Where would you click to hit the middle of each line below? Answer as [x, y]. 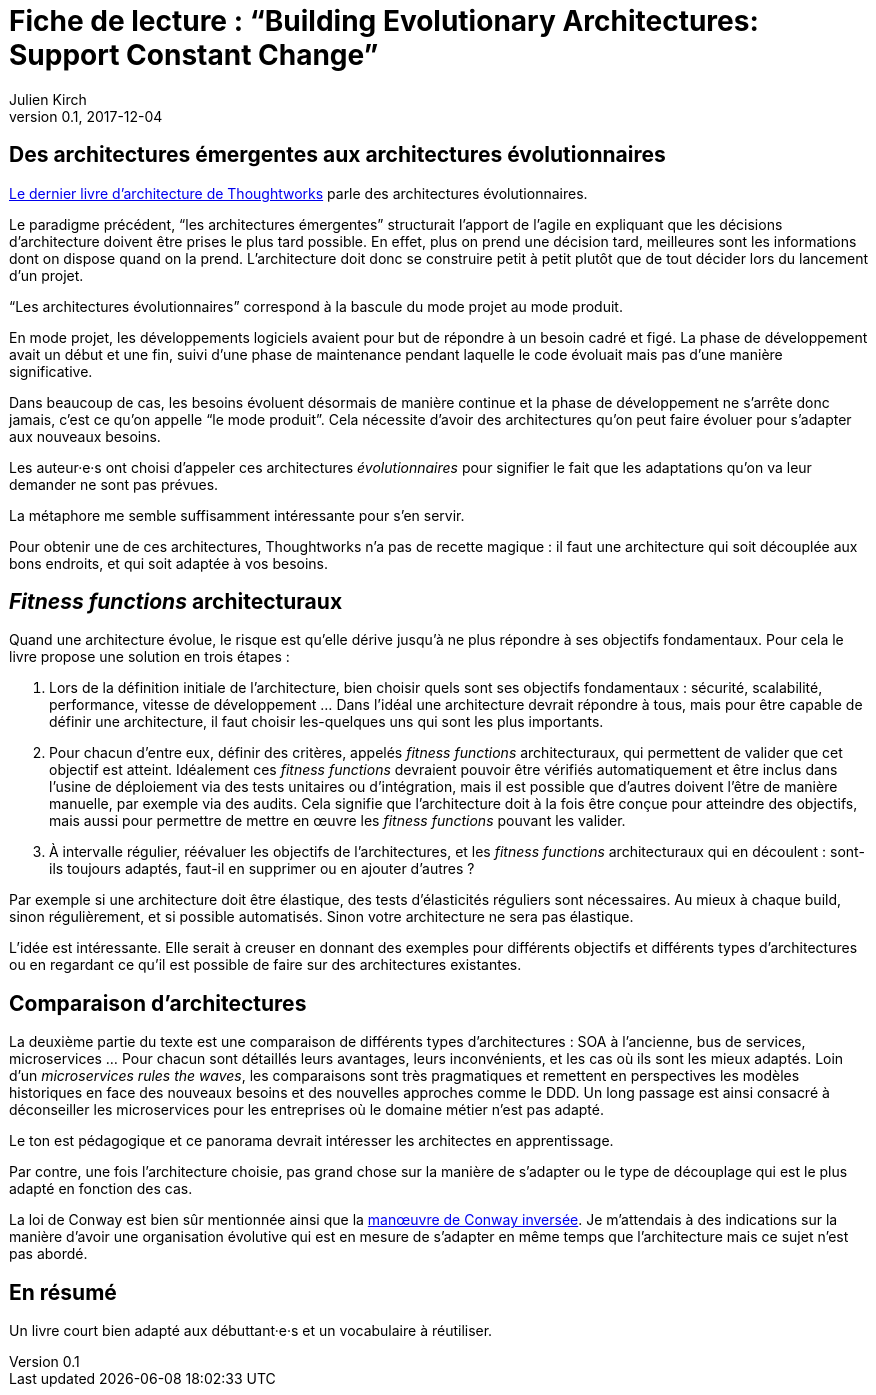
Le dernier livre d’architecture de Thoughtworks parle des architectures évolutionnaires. [298, 193]
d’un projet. [46, 275]
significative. [51, 371]
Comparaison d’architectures [158, 1003]
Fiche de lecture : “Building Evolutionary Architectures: [384, 21]
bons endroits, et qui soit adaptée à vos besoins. [169, 563]
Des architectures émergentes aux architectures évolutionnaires [337, 155]
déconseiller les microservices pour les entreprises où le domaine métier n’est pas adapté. [307, 1110]
